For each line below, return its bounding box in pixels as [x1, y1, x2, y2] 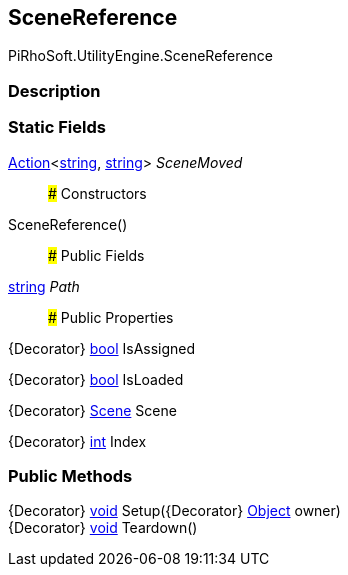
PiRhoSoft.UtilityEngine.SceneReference [8, 47, 273, 65]
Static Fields [8, 117, 106, 138]
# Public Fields [48, 246, 145, 264]
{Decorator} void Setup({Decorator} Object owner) [8, 502, 341, 520]
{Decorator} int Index [8, 432, 147, 450]
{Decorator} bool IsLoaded [8, 370, 184, 388]
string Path [8, 277, 80, 295]
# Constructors [48, 184, 147, 202]
